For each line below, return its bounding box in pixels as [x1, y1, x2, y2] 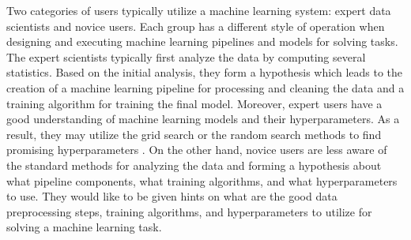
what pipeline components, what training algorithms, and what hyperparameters [6, 172, 398, 189]
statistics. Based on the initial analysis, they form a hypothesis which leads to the [6, 64, 403, 81]
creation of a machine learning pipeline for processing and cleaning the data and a [6, 79, 405, 96]
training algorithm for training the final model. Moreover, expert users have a [6, 95, 383, 111]
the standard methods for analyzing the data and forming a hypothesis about [6, 156, 382, 173]
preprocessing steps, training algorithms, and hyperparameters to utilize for [6, 203, 372, 219]
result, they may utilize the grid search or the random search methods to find [6, 126, 382, 142]
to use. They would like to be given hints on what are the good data [6, 188, 337, 204]
